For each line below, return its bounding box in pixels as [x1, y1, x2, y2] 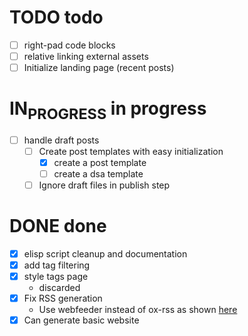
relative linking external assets [23, 51, 149, 62]
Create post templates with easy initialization [38, 145, 224, 157]
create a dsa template [53, 167, 144, 180]
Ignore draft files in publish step [38, 179, 171, 191]
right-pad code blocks [23, 39, 116, 51]
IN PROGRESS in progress [9, 97, 207, 123]
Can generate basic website [23, 314, 140, 326]
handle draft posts [23, 134, 100, 146]
